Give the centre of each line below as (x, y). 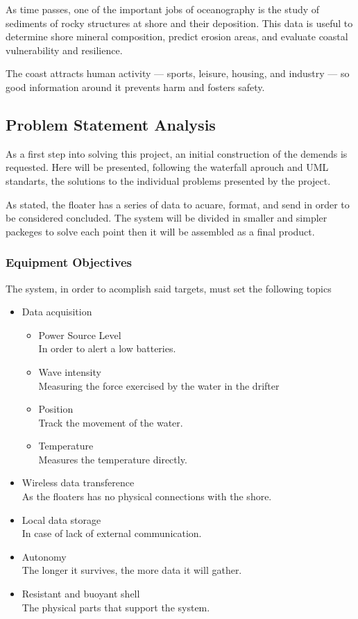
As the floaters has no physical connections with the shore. (147, 496)
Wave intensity (70, 371)
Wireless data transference (78, 482)
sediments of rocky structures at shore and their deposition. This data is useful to (179, 23)
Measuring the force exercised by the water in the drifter (159, 385)
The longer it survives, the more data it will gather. (132, 570)
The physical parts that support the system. (116, 607)
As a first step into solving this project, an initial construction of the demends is (177, 153)
